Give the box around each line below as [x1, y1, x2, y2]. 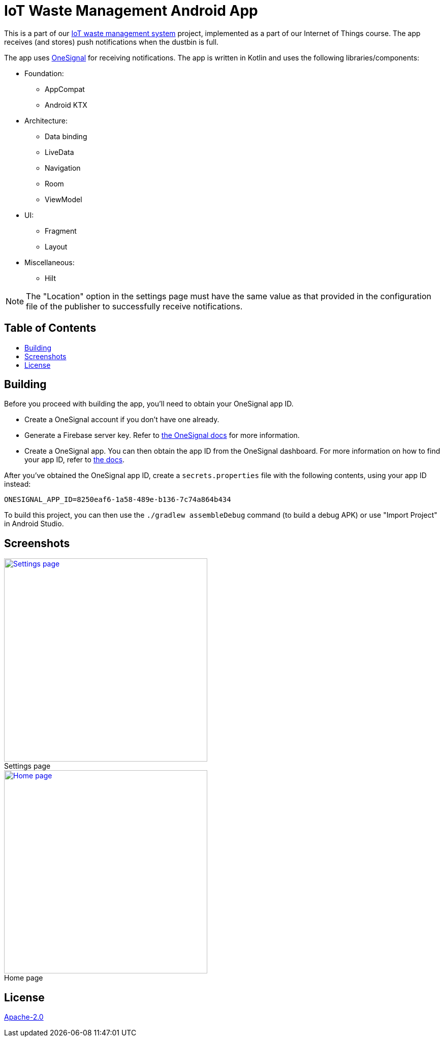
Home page [4, 973, 43, 983]
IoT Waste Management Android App [4, 2, 258, 19]
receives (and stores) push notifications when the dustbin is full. [4, 37, 219, 46]
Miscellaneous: [24, 258, 75, 267]
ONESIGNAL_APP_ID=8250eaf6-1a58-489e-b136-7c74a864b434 [4, 495, 231, 504]
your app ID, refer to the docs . [24, 455, 125, 464]
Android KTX [45, 100, 87, 109]
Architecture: [24, 116, 68, 125]
